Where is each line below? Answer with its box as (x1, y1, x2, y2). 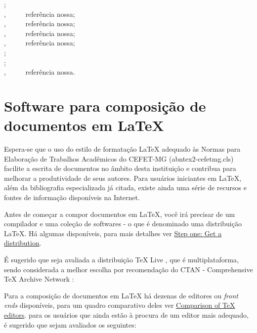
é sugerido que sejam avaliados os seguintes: (4, 319, 136, 330)
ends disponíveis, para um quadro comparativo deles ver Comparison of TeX (4, 300, 235, 310)
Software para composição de (4, 95, 206, 116)
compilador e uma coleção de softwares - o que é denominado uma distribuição (4, 218, 242, 229)
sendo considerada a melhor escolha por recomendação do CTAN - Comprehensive (4, 264, 253, 274)
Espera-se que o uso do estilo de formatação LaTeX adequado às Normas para (4, 144, 241, 154)
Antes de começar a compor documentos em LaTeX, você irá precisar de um (4, 208, 235, 219)
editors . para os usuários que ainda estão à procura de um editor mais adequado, (4, 309, 249, 320)
